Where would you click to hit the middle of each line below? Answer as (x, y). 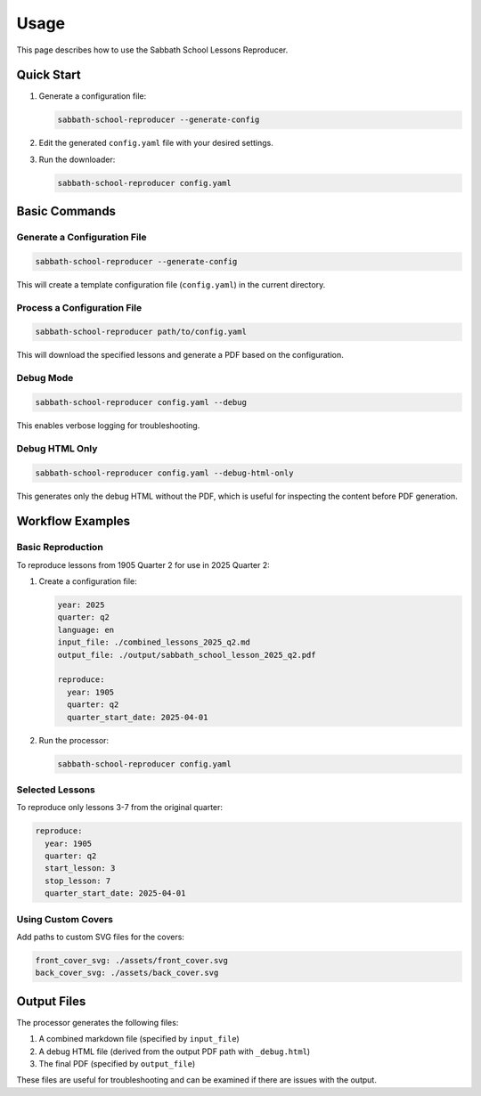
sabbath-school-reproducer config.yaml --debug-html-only (164, 473)
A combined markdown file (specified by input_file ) (139, 1039)
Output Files (51, 1001)
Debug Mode (45, 378)
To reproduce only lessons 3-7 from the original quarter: (119, 808)
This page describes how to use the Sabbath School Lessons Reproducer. (152, 50)
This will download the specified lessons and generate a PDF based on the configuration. (180, 355)
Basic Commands (66, 211)
